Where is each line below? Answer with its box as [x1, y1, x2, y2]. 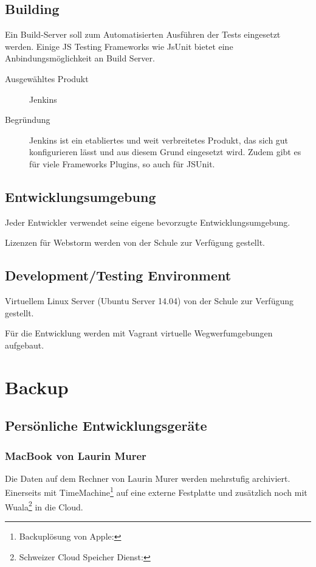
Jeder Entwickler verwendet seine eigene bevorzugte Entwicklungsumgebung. [5, 215, 290, 228]
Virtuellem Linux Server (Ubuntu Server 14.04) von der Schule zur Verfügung [5, 294, 294, 307]
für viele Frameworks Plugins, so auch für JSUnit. [29, 157, 215, 170]
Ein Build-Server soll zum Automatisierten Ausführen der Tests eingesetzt [5, 28, 281, 41]
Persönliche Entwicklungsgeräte [5, 416, 207, 435]
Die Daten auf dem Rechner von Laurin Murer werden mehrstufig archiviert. [5, 471, 290, 484]
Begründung [5, 113, 50, 126]
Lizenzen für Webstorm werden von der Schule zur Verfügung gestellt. [5, 236, 265, 249]
